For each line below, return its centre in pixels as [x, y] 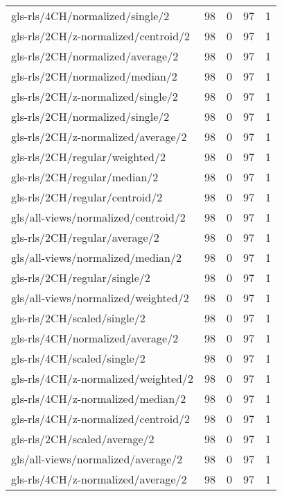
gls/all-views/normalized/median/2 [97, 257]
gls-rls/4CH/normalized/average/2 [95, 338]
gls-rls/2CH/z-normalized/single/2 [95, 96]
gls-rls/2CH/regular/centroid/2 [87, 197]
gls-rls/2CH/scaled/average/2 [83, 439]
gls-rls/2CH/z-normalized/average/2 [99, 137]
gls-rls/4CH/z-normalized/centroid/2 [101, 419]
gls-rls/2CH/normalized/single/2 [90, 116]
